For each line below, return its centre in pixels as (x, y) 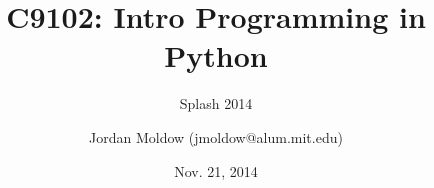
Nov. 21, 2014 (216, 170)
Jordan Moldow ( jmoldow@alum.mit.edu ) (216, 136)
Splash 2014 (216, 103)
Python (216, 55)
